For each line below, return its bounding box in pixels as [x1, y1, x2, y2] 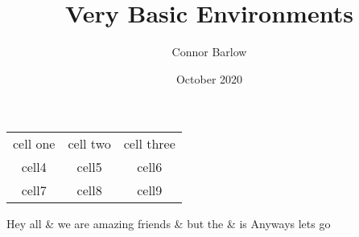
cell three [123, 134, 175, 153]
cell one [13, 134, 56, 153]
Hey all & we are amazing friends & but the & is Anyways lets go [6, 215, 331, 232]
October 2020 [175, 70, 243, 87]
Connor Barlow [171, 43, 247, 60]
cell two [68, 134, 111, 153]
